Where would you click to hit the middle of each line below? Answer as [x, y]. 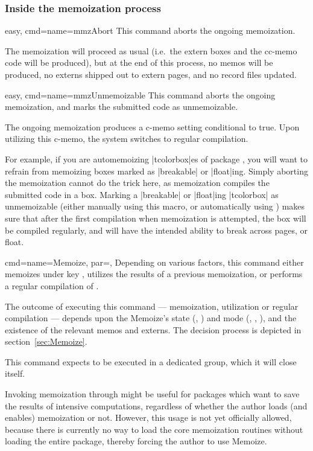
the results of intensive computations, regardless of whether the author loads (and [156, 405]
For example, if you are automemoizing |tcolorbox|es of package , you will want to [156, 158]
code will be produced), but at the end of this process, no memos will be [139, 62]
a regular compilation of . [52, 285]
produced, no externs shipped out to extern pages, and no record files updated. [151, 74]
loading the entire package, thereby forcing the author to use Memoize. [136, 441]
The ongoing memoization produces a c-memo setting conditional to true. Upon [152, 126]
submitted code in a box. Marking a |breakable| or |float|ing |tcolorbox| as [142, 194]
